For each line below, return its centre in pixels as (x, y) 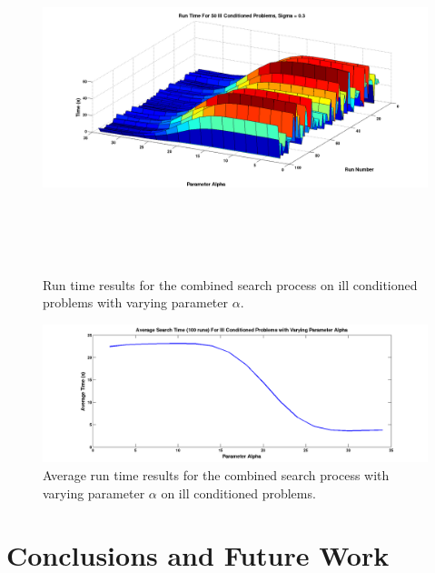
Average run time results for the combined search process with (216, 474)
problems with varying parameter (136, 302)
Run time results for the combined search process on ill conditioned (230, 284)
